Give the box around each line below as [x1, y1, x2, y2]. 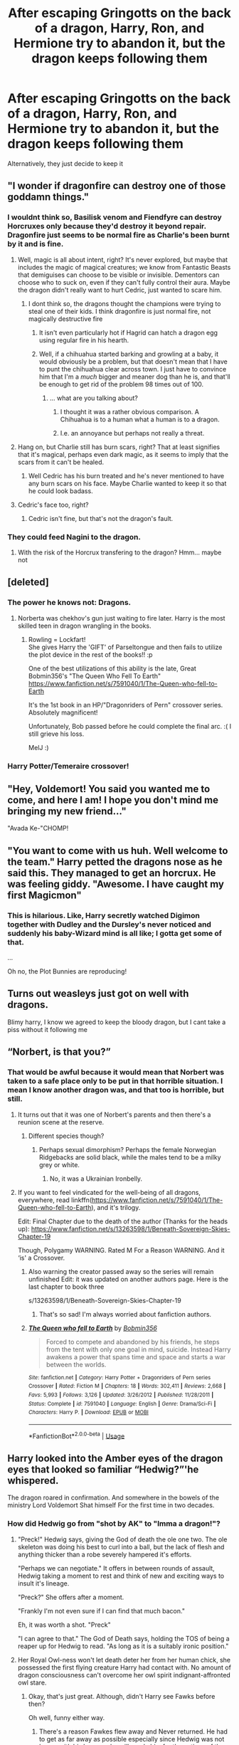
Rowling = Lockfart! [28, 635, 86, 643]
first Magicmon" [7, 889, 82, 901]
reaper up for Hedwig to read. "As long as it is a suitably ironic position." [17, 1642, 229, 1650]
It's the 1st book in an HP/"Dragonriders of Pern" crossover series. [28, 700, 223, 709]
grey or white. [38, 1160, 80, 1169]
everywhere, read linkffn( [17, 1196, 92, 1204]
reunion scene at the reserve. [17, 1117, 105, 1126]
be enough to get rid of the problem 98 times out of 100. [38, 379, 204, 389]
